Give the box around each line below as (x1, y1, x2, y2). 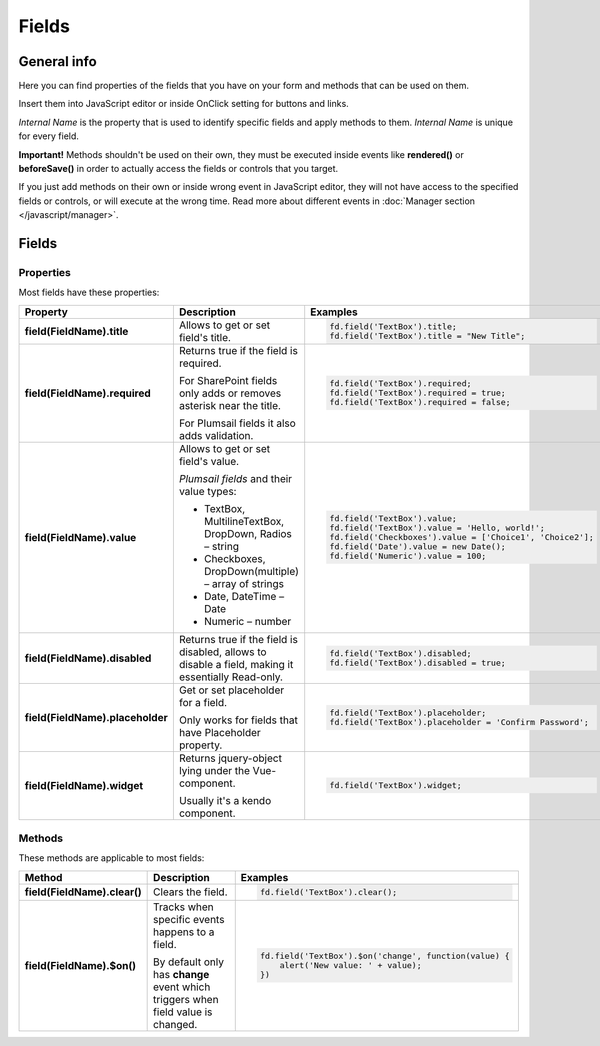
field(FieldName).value (24, 530, 137, 544)
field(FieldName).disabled (24, 651, 152, 665)
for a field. (178, 695, 228, 709)
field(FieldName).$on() (24, 958, 137, 972)
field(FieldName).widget (24, 778, 144, 792)
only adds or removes (178, 386, 282, 400)
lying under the (178, 763, 250, 777)
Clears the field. (153, 885, 229, 899)
